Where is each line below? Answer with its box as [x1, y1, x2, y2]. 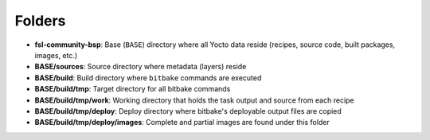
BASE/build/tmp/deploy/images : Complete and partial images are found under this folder [34, 118, 330, 127]
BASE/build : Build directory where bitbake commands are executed [34, 72, 262, 83]
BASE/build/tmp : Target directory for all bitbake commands [34, 84, 231, 94]
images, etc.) [34, 50, 78, 60]
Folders [14, 12, 66, 29]
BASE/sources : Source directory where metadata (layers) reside [34, 62, 247, 72]
